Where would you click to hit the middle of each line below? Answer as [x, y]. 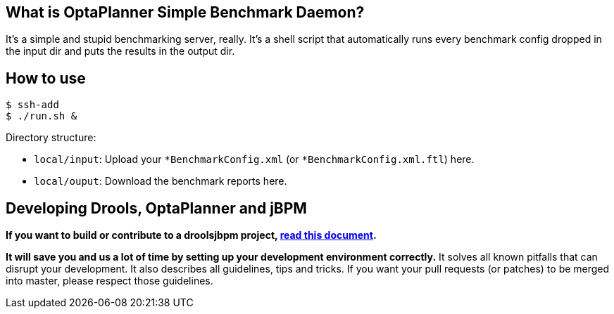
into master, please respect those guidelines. [109, 281]
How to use [46, 78]
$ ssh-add [32, 105]
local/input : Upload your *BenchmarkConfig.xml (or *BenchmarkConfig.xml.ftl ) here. [254, 159]
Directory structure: [51, 138]
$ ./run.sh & [42, 116]
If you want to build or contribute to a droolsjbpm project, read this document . [191, 235]
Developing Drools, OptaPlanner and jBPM [156, 208]
